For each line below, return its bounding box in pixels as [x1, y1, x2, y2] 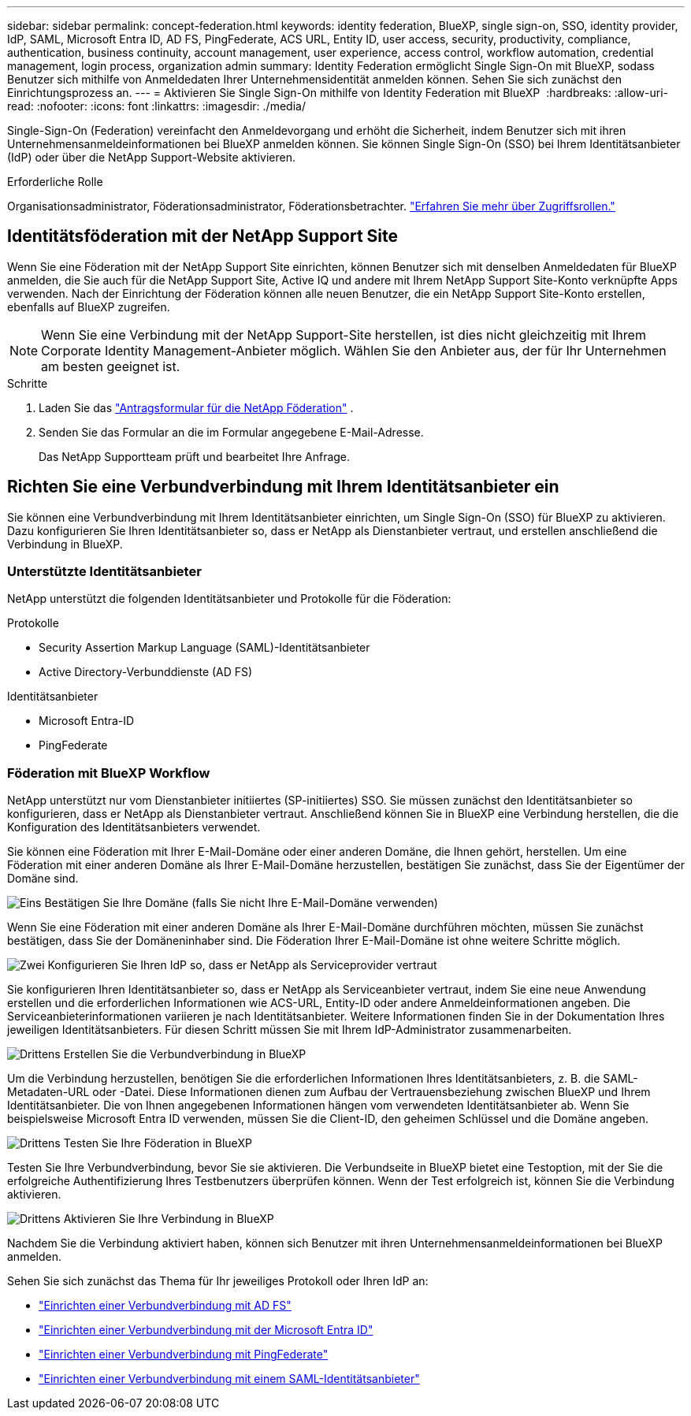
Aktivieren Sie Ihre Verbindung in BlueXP [63, 1212, 274, 1226]
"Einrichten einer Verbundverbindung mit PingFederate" [39, 1347, 329, 1362]
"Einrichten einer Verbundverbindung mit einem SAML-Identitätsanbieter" [39, 1372, 420, 1386]
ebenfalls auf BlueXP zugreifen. [7, 299, 170, 314]
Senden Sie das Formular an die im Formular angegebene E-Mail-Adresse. [39, 425, 424, 439]
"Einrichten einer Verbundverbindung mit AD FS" [39, 1299, 292, 1313]
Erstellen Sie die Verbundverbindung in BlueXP [63, 1047, 306, 1061]
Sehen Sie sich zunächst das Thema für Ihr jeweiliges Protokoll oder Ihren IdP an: [7, 1274, 429, 1288]
